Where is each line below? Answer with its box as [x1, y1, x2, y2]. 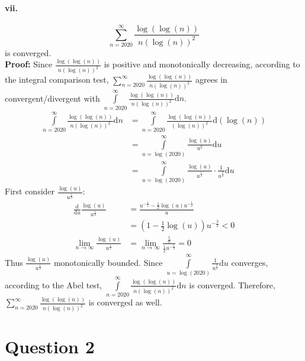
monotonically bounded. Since [53, 256, 163, 268]
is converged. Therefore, [189, 278, 275, 291]
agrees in [195, 73, 227, 86]
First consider [5, 185, 55, 197]
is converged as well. [88, 296, 162, 308]
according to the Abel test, [5, 278, 102, 291]
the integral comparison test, [5, 73, 109, 86]
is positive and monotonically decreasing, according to [104, 58, 300, 70]
